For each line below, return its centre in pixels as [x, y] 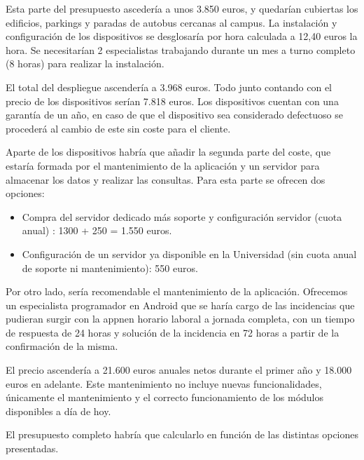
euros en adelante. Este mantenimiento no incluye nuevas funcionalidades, [164, 383]
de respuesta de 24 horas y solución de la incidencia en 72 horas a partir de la [173, 332]
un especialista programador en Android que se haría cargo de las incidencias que [180, 305]
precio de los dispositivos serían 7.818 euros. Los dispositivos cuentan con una [172, 101]
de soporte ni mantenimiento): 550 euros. [110, 268]
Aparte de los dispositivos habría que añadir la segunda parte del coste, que [168, 152]
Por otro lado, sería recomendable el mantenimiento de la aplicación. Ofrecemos [177, 291]
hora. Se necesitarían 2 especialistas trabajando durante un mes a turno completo [181, 49]
